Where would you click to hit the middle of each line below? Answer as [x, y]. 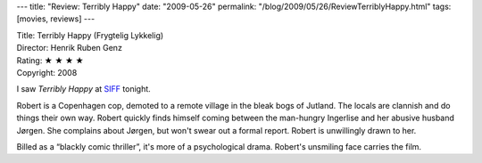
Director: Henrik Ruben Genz [69, 48]
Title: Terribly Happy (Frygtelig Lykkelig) [90, 35]
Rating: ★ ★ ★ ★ [50, 60]
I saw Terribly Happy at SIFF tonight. [83, 89]
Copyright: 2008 [47, 72]
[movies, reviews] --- [56, 19]
